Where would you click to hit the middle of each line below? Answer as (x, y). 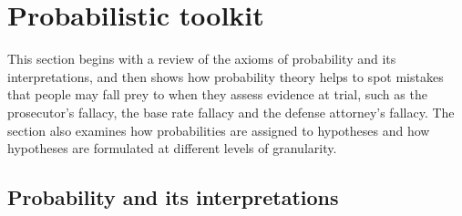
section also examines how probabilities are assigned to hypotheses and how (219, 130)
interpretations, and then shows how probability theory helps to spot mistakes (226, 76)
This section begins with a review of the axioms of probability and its (202, 59)
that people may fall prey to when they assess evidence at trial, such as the (217, 94)
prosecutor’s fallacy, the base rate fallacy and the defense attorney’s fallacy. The (231, 112)
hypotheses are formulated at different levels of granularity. (172, 148)
